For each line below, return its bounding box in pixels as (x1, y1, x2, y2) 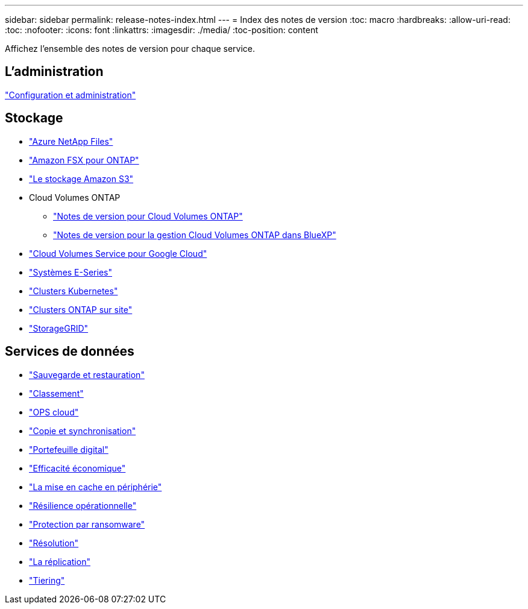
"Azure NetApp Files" (29, 136, 113, 147)
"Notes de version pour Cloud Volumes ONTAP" (53, 210, 243, 221)
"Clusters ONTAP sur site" (29, 304, 133, 315)
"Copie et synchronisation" (29, 425, 136, 436)
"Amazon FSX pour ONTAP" (29, 154, 139, 165)
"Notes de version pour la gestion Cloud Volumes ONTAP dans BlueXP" (53, 229, 336, 240)
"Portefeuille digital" (29, 444, 108, 455)
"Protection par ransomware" (29, 519, 145, 529)
